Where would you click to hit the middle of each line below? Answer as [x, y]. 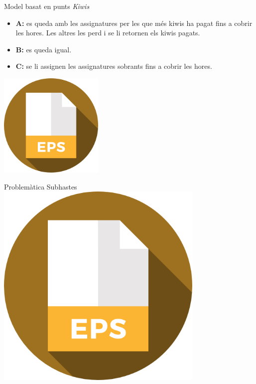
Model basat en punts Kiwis [47, 6]
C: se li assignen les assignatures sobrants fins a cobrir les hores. [114, 66]
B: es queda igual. [44, 49]
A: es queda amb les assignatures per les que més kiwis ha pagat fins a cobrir [134, 23]
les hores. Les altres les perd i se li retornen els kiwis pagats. [108, 33]
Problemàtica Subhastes [41, 186]
